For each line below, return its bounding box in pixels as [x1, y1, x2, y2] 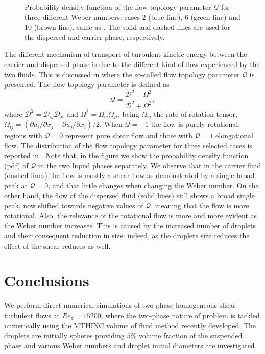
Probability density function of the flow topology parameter [25, 2, 211, 12]
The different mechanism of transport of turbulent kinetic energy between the [4, 49, 247, 59]
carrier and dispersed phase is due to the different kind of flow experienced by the [4, 58, 260, 69]
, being [118, 108, 139, 119]
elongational [215, 130, 253, 141]
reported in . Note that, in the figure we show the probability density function [4, 150, 249, 161]
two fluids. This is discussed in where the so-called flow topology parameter [4, 69, 240, 79]
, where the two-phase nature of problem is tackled [101, 309, 260, 320]
